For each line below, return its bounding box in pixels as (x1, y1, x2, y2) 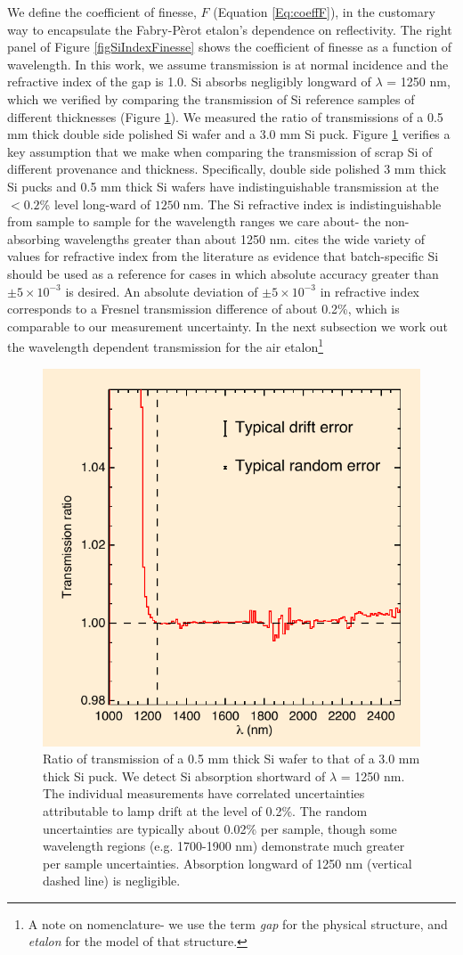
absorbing (7, 229, 61, 248)
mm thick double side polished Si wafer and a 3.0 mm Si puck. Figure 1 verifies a (7, 125, 451, 143)
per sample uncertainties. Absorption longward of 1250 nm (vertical (43, 853, 412, 872)
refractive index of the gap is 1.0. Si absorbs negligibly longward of (7, 72, 371, 91)
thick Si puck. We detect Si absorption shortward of (43, 766, 326, 785)
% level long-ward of (39, 194, 151, 213)
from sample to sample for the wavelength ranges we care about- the (7, 212, 381, 231)
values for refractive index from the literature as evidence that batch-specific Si (7, 247, 439, 265)
